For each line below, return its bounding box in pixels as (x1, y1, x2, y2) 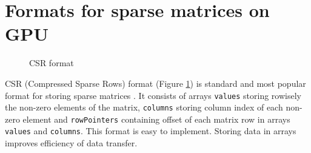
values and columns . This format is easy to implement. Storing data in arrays (5, 124, 296, 137)
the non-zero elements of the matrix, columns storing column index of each (5, 101, 283, 114)
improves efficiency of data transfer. (5, 137, 138, 149)
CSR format (29, 56, 74, 69)
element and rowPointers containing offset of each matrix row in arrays (22, 112, 290, 125)
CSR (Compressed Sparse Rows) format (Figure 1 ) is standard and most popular (5, 76, 306, 89)
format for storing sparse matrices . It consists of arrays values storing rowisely (5, 89, 301, 101)
